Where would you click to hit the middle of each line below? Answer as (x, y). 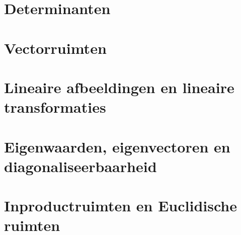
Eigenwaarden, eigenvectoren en (117, 146)
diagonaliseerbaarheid (81, 166)
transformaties (55, 107)
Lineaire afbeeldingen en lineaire (119, 87)
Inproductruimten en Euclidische (120, 206)
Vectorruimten (55, 48)
